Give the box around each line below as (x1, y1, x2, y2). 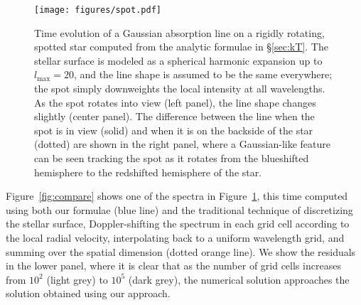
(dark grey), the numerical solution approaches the (128, 272, 350, 287)
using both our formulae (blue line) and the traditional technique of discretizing (6, 202, 353, 217)
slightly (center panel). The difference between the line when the (34, 109, 315, 124)
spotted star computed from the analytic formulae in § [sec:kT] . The (34, 39, 328, 54)
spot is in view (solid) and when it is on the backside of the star (34, 122, 313, 137)
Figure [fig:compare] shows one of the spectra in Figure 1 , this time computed (6, 188, 348, 203)
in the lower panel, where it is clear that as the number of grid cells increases (6, 258, 341, 273)
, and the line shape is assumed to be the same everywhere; (73, 67, 333, 82)
